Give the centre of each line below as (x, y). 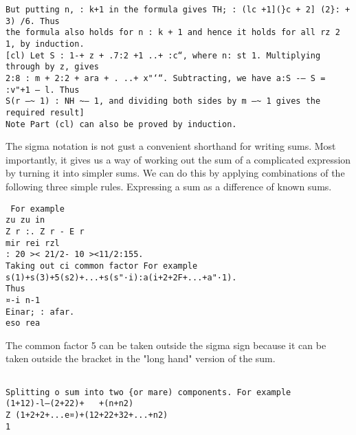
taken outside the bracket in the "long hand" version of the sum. (141, 358)
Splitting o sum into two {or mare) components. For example (148, 392)
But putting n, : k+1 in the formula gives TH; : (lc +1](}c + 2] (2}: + (178, 10)
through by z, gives (53, 67)
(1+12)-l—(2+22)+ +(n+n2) (70, 404)
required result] (45, 112)
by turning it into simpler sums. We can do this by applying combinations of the (175, 173)
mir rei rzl (33, 243)
